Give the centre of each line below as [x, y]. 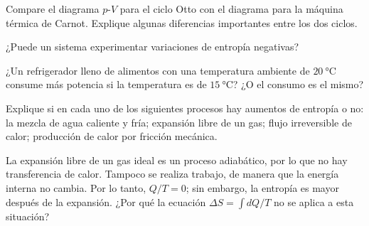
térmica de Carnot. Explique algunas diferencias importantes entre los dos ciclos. [182, 22]
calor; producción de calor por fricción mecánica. [112, 136]
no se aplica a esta [314, 201]
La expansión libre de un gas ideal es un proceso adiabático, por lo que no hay [177, 160]
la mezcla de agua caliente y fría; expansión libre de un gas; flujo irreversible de [179, 122]
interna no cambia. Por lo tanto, [76, 187]
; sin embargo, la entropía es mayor [262, 187]
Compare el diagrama [53, 9]
